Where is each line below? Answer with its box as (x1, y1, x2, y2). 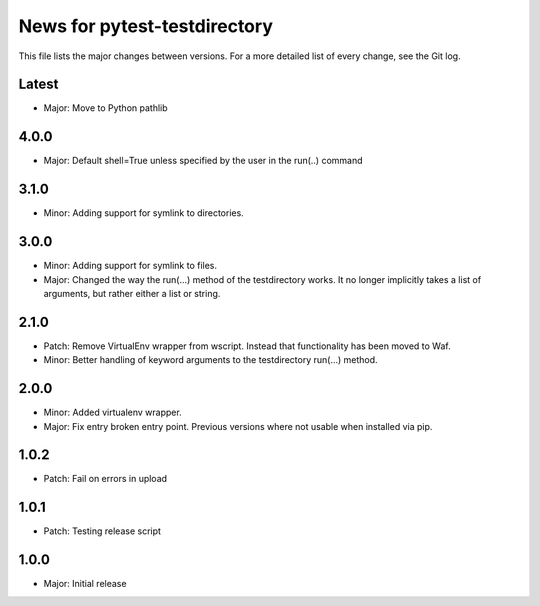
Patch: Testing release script (43, 525, 162, 537)
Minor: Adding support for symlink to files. (43, 260, 218, 272)
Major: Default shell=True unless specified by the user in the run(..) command (43, 155, 364, 167)
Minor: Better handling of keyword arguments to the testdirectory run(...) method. (43, 354, 379, 366)
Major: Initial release (43, 578, 127, 590)
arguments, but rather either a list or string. (43, 287, 221, 299)
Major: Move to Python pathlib (43, 102, 169, 114)
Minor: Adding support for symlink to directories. (43, 207, 244, 219)
